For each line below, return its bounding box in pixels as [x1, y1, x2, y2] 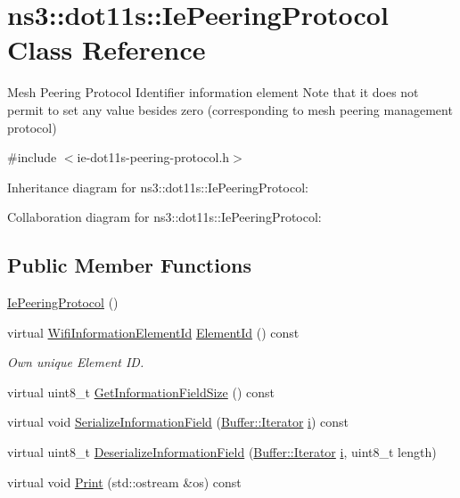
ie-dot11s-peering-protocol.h [77, 148, 230, 167]
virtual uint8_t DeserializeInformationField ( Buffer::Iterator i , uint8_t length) [7, 443, 437, 461]
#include [7, 148, 57, 167]
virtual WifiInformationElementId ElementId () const [7, 322, 300, 341]
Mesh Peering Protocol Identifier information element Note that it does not [7, 83, 419, 102]
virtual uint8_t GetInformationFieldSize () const [7, 382, 275, 401]
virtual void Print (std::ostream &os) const [7, 472, 242, 491]
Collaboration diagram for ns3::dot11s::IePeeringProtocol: [7, 208, 322, 226]
